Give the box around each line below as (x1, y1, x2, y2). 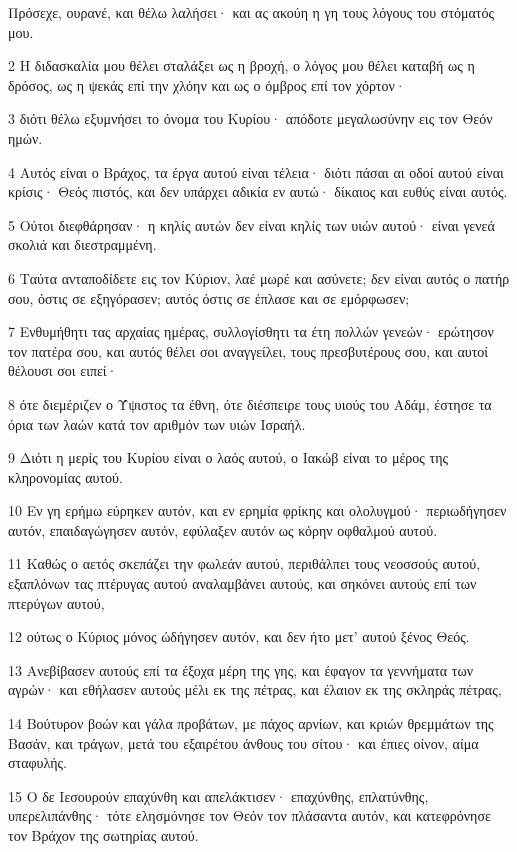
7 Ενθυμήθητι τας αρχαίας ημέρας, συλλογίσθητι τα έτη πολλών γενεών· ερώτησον (8, 321, 494, 342)
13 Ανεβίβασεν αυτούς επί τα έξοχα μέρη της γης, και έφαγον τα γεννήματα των (8, 659, 474, 680)
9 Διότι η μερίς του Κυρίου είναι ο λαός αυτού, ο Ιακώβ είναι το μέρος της (8, 447, 449, 468)
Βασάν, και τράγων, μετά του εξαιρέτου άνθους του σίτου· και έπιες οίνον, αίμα (8, 732, 479, 753)
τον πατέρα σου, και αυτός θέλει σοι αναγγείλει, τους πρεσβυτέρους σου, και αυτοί (8, 340, 489, 361)
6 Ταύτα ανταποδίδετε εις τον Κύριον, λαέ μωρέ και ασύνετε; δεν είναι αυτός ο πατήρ (8, 267, 510, 288)
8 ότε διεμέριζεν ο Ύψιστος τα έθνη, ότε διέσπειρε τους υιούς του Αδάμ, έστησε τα (8, 393, 492, 414)
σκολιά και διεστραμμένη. (8, 234, 157, 255)
